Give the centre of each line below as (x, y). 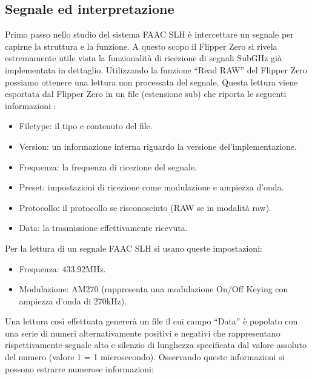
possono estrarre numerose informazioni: (79, 368)
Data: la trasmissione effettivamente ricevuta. (103, 228)
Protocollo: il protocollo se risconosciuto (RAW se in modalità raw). (145, 207)
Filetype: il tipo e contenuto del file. (86, 126)
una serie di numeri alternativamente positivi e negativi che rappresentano (143, 333)
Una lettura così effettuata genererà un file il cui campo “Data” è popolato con (151, 321)
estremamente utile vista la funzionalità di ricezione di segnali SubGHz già (143, 58)
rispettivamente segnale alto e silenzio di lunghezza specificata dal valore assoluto (156, 345)
